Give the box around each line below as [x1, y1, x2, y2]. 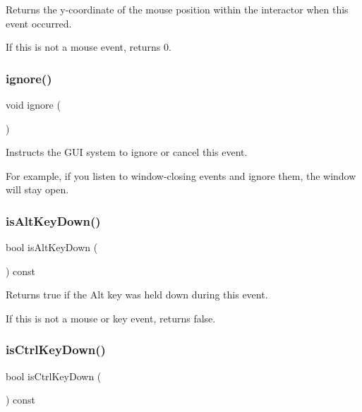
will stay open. [6, 182, 69, 197]
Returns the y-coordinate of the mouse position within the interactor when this [6, 2, 349, 16]
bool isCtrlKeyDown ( [6, 368, 102, 383]
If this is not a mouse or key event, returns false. [6, 310, 216, 325]
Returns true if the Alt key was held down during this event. [6, 287, 268, 302]
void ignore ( [6, 97, 61, 111]
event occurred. [6, 16, 72, 30]
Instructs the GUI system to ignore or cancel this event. [6, 145, 248, 159]
